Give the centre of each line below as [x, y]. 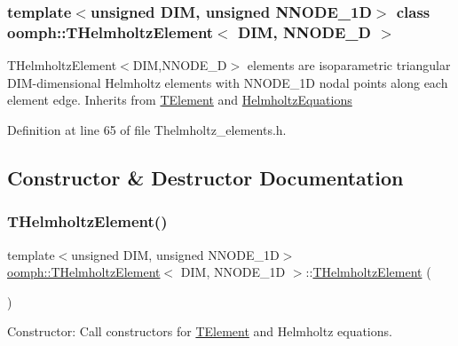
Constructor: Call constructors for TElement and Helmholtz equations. [200, 331]
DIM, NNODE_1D [233, 272]
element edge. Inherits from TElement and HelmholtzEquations [180, 100]
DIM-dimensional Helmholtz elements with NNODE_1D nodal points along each [228, 82]
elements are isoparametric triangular [349, 65]
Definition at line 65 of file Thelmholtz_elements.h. [147, 129]
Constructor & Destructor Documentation [205, 177]
